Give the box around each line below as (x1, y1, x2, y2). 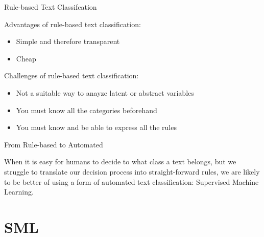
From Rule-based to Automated (4, 139, 103, 149)
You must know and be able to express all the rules (16, 122, 177, 133)
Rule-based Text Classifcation (4, 2, 97, 12)
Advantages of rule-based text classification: (4, 18, 141, 29)
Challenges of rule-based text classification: (4, 70, 139, 81)
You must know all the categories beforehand (16, 104, 157, 115)
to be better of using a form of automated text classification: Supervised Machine (4, 176, 259, 187)
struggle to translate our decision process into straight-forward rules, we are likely (4, 166, 260, 177)
